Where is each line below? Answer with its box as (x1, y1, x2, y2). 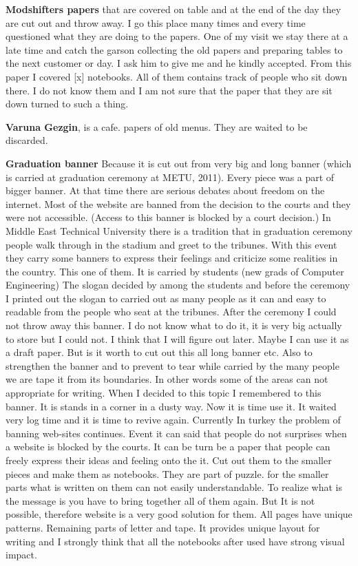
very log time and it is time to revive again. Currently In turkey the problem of (6, 412, 341, 427)
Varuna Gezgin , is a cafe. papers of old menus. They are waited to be (6, 119, 308, 134)
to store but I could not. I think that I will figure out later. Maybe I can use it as (6, 331, 349, 346)
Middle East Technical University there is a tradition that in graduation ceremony (6, 223, 352, 238)
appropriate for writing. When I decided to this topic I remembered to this (6, 386, 322, 400)
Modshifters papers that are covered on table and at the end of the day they (6, 2, 341, 16)
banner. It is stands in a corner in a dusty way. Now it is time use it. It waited (6, 399, 337, 413)
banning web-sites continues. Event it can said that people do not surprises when (6, 426, 347, 440)
